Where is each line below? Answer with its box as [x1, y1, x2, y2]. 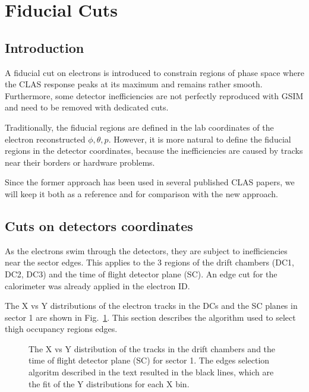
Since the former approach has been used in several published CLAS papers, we [5, 176, 295, 188]
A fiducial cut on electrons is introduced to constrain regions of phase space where [5, 66, 304, 78]
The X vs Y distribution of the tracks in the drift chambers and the [29, 342, 276, 355]
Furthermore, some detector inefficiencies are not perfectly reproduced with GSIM [5, 89, 304, 102]
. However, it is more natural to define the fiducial [108, 132, 291, 145]
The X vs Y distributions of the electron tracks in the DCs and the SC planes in [5, 299, 298, 312]
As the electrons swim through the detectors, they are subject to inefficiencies [5, 244, 288, 257]
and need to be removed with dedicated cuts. [5, 101, 169, 113]
